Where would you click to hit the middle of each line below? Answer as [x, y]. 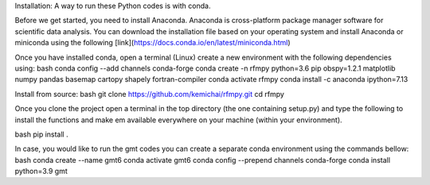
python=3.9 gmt [41, 172]
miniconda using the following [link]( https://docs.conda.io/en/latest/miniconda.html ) [152, 43]
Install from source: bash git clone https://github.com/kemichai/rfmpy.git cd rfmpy [149, 94]
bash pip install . [41, 134]
